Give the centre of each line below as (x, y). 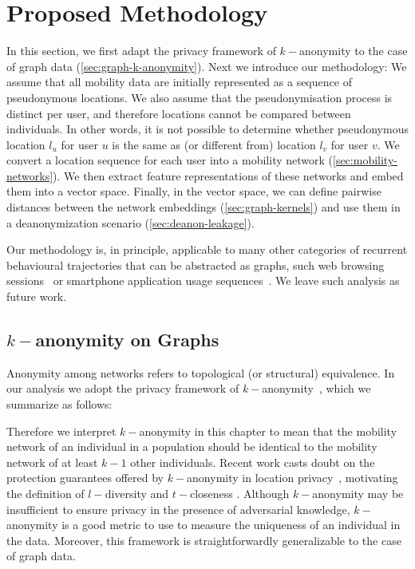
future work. (37, 296)
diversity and (137, 493)
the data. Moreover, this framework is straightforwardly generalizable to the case (204, 540)
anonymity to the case (354, 51)
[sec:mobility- (365, 160)
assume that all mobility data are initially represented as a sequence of (179, 82)
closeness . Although (239, 493)
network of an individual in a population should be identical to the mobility (192, 447)
